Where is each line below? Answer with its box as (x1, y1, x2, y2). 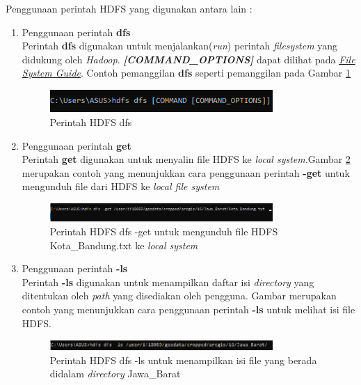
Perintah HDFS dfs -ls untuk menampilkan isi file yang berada (49, 352, 317, 367)
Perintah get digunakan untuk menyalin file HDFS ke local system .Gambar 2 (22, 152, 351, 166)
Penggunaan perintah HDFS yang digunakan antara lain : (6, 1, 252, 15)
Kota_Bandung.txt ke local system (49, 237, 198, 252)
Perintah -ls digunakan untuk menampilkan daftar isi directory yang (22, 274, 314, 289)
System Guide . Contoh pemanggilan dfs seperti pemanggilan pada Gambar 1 (22, 65, 351, 80)
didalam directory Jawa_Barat (49, 366, 181, 381)
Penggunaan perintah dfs (22, 24, 131, 39)
